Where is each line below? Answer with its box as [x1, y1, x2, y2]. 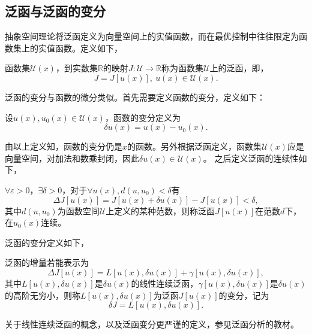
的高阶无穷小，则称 [5, 289, 80, 301]
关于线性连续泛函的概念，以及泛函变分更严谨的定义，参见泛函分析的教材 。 [5, 318, 299, 330]
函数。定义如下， [55, 41, 122, 54]
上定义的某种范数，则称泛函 [106, 204, 215, 217]
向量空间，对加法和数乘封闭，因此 [5, 151, 139, 164]
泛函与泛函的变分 [5, 2, 106, 20]
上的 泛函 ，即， [209, 62, 269, 74]
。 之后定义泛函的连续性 [203, 151, 299, 164]
